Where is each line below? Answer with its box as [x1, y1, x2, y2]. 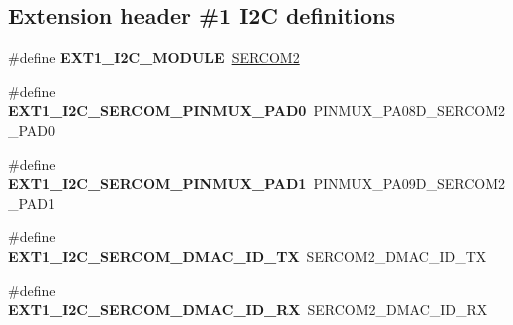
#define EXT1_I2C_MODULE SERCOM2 [8, 47, 300, 68]
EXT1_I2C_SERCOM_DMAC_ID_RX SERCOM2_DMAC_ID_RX [8, 299, 488, 320]
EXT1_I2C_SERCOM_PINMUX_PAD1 [8, 173, 307, 194]
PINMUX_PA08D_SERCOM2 [313, 100, 505, 121]
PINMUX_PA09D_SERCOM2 [313, 173, 505, 194]
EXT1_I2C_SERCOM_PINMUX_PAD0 [8, 100, 307, 121]
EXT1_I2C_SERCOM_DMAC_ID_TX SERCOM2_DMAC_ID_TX [8, 245, 487, 266]
